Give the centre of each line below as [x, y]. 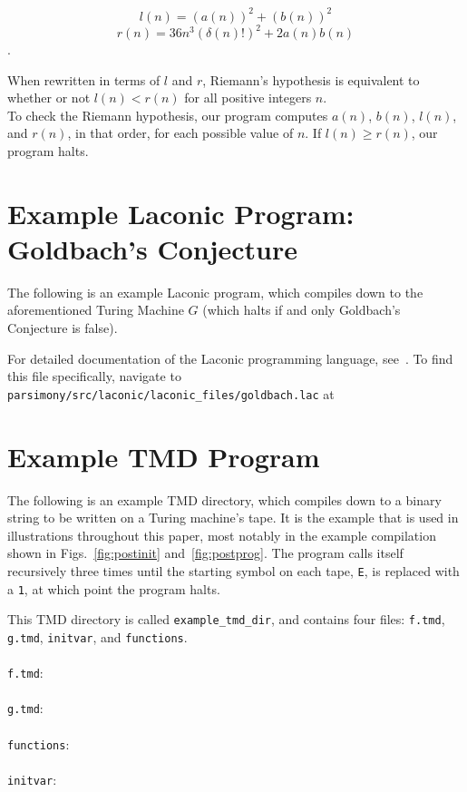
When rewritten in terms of [84, 79]
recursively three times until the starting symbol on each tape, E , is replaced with [233, 571]
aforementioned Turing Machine [96, 310]
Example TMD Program [164, 456]
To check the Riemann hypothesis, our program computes [168, 115]
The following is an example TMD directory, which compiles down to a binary [224, 499]
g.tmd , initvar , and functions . [97, 636]
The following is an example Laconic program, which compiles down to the [215, 292]
